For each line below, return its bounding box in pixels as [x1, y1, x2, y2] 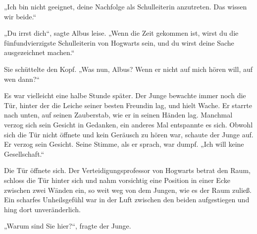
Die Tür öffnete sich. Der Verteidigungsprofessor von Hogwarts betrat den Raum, [4, 165, 251, 175]
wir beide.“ [4, 11, 36, 21]
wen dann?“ [4, 73, 40, 84]
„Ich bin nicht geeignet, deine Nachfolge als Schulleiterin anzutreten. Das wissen [4, 1, 247, 11]
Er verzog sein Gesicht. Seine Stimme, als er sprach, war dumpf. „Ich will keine [4, 139, 244, 149]
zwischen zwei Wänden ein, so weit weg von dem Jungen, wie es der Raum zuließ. [4, 184, 252, 195]
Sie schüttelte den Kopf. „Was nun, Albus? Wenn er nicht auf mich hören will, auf [4, 63, 253, 74]
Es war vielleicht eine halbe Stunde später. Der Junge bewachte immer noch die [4, 90, 246, 101]
